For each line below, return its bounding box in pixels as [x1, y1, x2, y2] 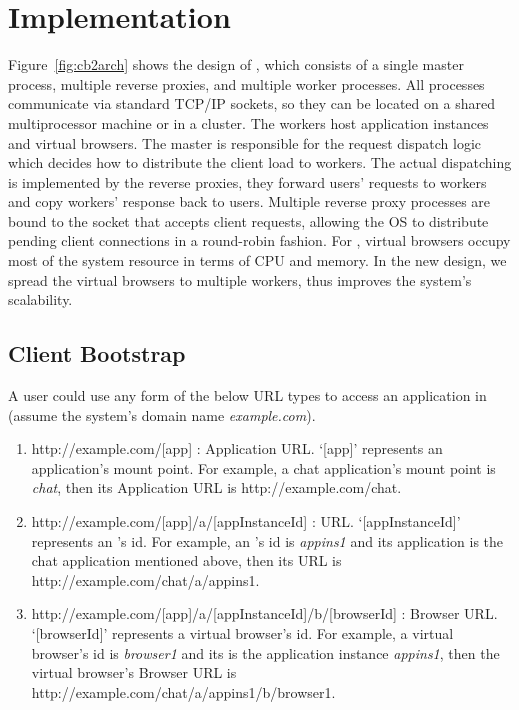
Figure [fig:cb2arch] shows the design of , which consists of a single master [8, 54, 464, 75]
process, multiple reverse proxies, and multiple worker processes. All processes [8, 73, 485, 94]
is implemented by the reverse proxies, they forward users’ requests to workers [8, 171, 487, 192]
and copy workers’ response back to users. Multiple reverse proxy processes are [8, 191, 491, 212]
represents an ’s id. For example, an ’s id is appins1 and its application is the [31, 530, 504, 551]
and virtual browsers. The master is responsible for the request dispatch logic [8, 132, 481, 153]
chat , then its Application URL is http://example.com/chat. [31, 477, 402, 498]
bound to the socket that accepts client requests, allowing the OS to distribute [8, 210, 489, 231]
